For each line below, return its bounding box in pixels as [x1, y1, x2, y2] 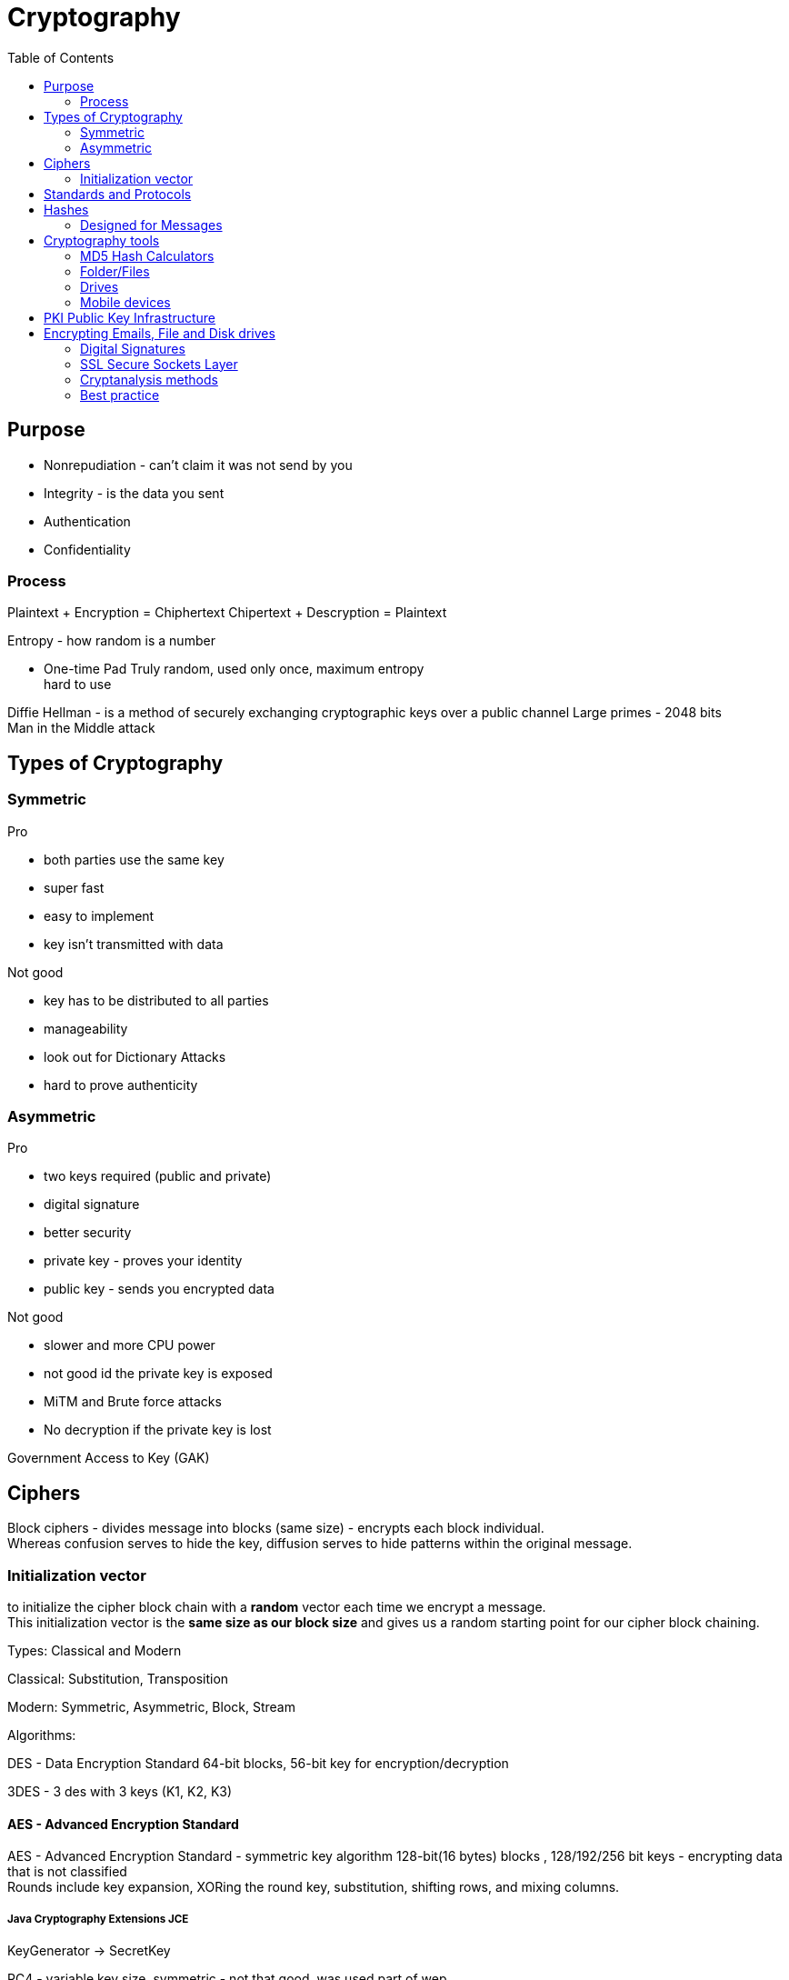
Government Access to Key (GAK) [7, 1450, 210, 1466]
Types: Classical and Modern [7, 1642, 182, 1658]
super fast [44, 879, 105, 895]
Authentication [44, 513, 131, 529]
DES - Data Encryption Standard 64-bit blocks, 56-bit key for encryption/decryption [7, 1755, 509, 1771]
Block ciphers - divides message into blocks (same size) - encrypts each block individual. [7, 1520, 544, 1536]
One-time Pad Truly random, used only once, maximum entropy [44, 661, 424, 677]
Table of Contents [7, 49, 115, 65]
